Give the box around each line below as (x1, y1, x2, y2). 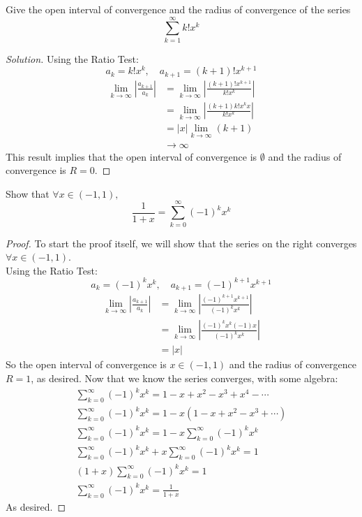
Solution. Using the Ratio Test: (6, 51, 139, 66)
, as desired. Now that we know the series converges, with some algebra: (31, 370, 338, 385)
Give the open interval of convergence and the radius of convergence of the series (6, 2, 351, 16)
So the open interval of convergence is (6, 357, 167, 372)
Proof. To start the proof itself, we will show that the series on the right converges (6, 235, 357, 250)
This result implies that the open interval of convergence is (6, 149, 257, 163)
